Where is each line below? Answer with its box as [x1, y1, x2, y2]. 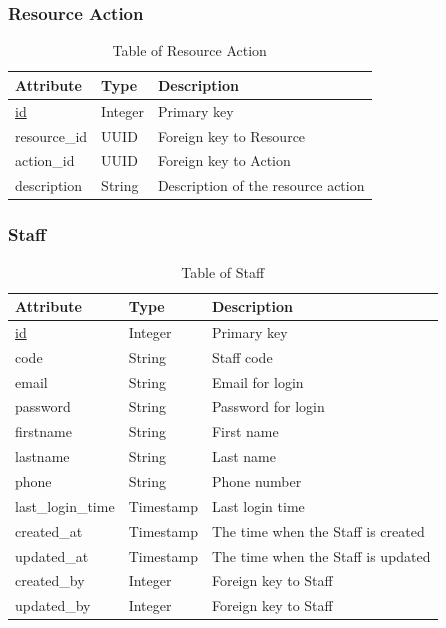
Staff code [211, 346, 273, 367]
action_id [15, 150, 75, 171]
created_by [15, 570, 85, 591]
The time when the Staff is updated [211, 545, 431, 566]
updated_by [15, 595, 91, 616]
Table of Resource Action [112, 40, 267, 61]
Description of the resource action [157, 175, 365, 196]
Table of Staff [181, 261, 265, 282]
